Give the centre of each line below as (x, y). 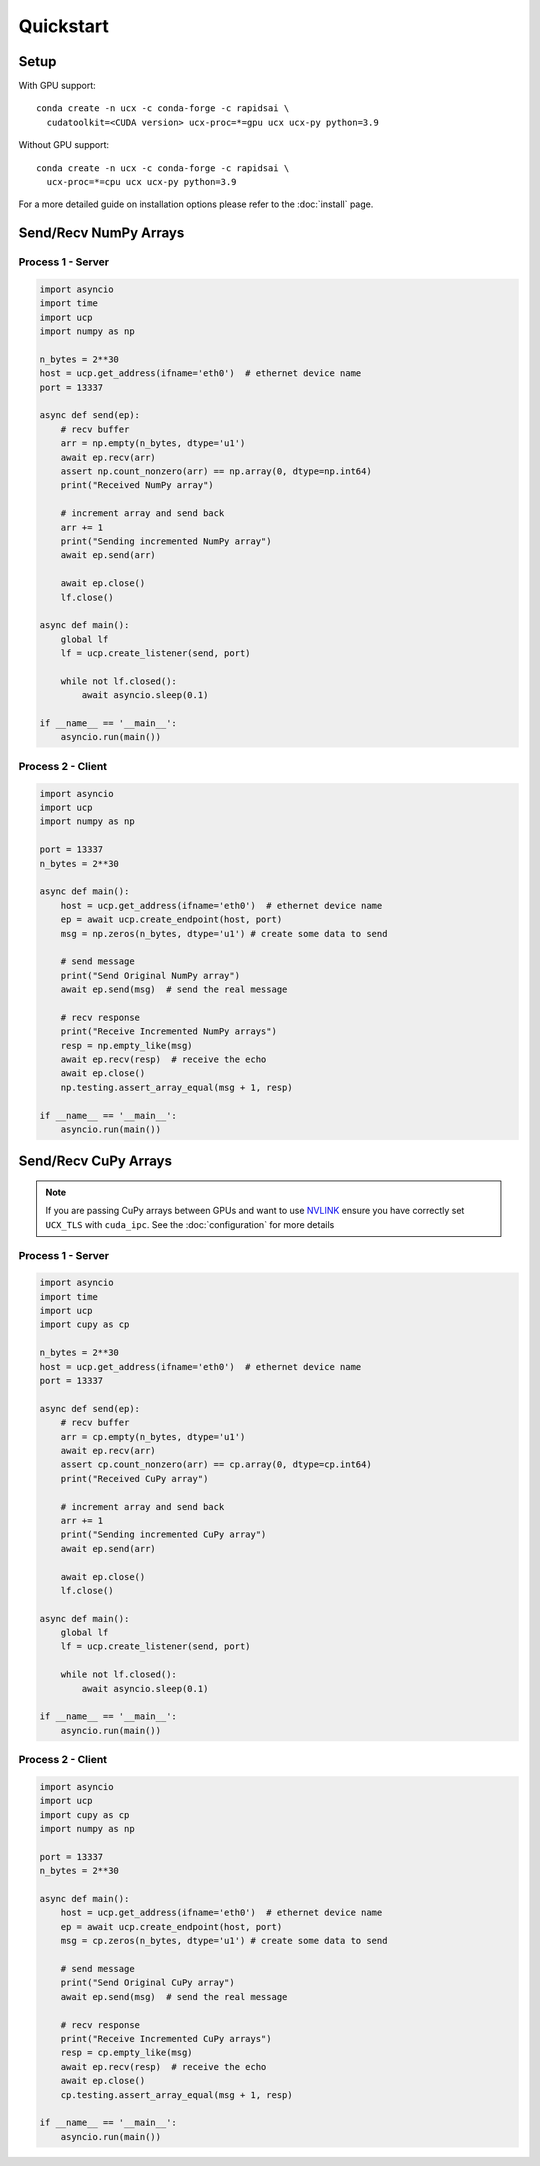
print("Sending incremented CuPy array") (163, 1534)
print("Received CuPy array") (134, 1478)
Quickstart (64, 26)
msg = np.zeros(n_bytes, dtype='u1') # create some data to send (224, 933)
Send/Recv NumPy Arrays (101, 233)
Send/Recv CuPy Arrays (95, 1161)
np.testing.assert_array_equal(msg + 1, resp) (177, 1087)
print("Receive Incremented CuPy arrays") (166, 2038)
